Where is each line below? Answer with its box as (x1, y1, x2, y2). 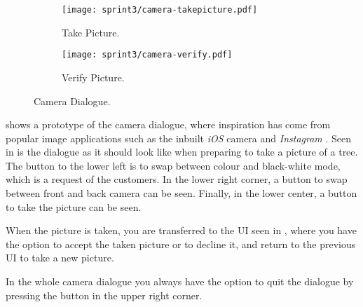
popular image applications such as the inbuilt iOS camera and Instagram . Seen (6, 130, 352, 145)
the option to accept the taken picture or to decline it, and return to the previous (6, 236, 356, 251)
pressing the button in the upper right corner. (6, 287, 203, 302)
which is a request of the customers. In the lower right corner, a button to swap (6, 172, 348, 186)
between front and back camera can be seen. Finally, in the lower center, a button (6, 186, 357, 200)
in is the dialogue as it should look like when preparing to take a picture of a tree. (6, 144, 358, 159)
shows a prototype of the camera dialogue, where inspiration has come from (6, 117, 331, 132)
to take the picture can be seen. (6, 199, 142, 214)
